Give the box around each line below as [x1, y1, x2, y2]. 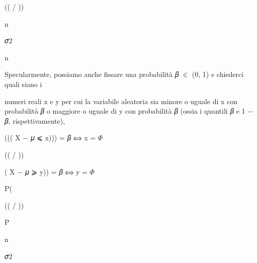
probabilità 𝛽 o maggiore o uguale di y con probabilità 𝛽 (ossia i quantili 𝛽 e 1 [5, 106, 245, 116]
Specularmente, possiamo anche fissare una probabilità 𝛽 [5, 69, 179, 79]
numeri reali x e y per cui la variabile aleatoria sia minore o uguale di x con [5, 96, 238, 106]
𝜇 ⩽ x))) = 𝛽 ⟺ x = [30, 132, 96, 143]
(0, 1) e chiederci [192, 69, 244, 79]
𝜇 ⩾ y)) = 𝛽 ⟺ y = [25, 166, 88, 177]
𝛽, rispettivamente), [5, 115, 65, 126]
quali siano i [5, 78, 42, 89]
